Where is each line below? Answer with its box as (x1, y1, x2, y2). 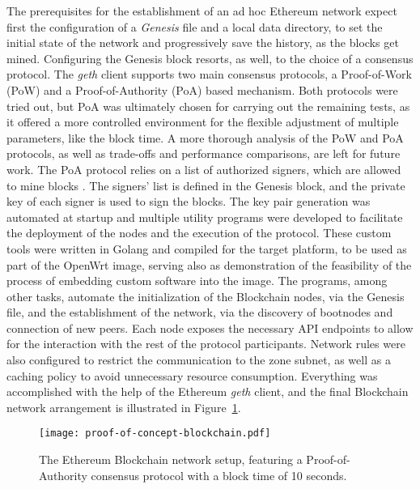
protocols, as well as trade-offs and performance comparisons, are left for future (6, 145, 401, 162)
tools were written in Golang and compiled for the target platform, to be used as (6, 240, 407, 257)
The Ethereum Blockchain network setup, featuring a (39, 451, 303, 468)
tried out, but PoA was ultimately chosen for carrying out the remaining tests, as (6, 97, 410, 114)
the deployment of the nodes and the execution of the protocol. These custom (6, 224, 392, 241)
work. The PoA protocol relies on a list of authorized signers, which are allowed (6, 160, 401, 177)
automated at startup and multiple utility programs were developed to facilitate (6, 208, 403, 225)
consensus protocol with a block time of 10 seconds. (91, 466, 347, 483)
